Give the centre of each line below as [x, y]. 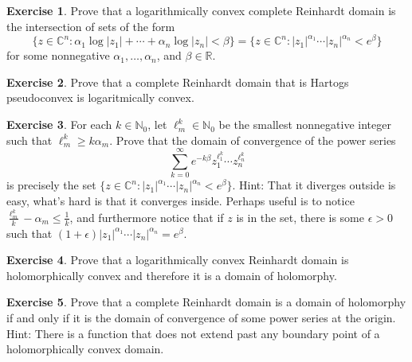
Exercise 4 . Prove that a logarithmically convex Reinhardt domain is [178, 260]
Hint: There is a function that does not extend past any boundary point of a [193, 333]
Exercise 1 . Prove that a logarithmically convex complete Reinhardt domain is [201, 10]
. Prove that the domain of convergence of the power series [253, 140]
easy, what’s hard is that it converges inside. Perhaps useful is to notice [180, 200]
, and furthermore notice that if [147, 217]
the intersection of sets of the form [91, 26]
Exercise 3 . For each [59, 125]
